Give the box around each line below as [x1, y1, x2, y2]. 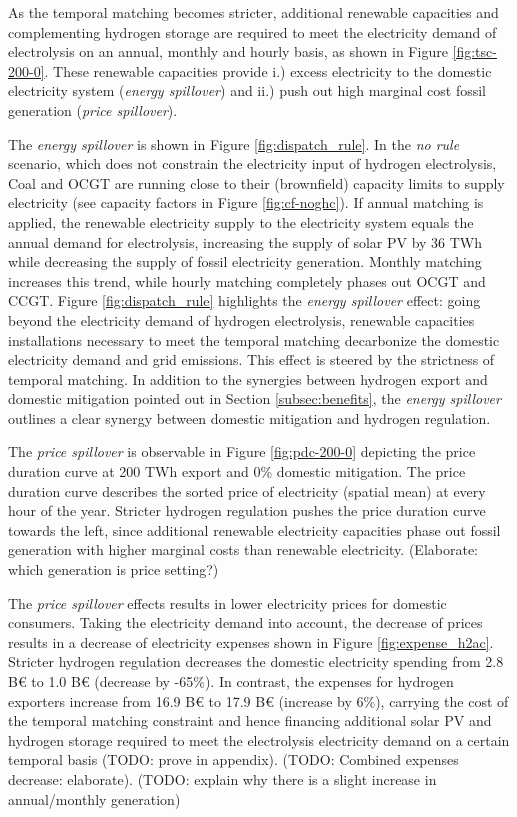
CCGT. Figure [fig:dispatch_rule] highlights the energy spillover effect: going [8, 290, 481, 311]
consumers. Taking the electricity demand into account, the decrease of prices [8, 612, 483, 633]
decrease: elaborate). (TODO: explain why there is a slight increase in [8, 768, 437, 789]
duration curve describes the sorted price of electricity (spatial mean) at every [8, 480, 486, 501]
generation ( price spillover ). [8, 99, 178, 120]
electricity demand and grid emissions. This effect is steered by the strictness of [8, 349, 495, 370]
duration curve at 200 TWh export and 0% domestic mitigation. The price [8, 461, 466, 482]
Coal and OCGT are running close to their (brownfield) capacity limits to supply [8, 172, 505, 193]
